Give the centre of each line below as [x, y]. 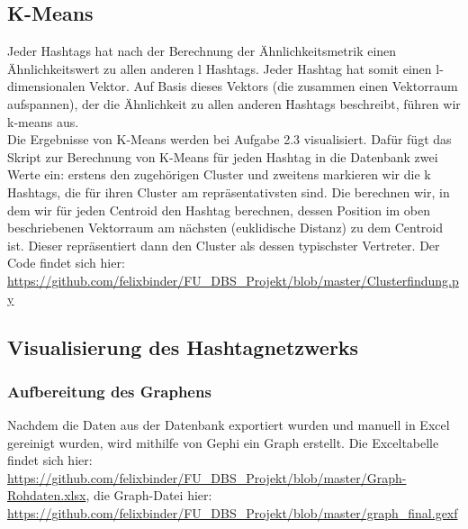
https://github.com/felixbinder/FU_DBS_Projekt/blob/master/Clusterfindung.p [233, 280]
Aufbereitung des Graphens [109, 391]
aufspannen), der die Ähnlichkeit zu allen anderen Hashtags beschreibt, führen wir [234, 103]
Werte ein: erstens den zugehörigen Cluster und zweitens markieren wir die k [219, 174]
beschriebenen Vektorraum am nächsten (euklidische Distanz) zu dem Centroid [225, 228]
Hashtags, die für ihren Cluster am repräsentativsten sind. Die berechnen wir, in [229, 192]
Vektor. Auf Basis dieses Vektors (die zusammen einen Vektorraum [274, 86]
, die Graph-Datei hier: [149, 495]
